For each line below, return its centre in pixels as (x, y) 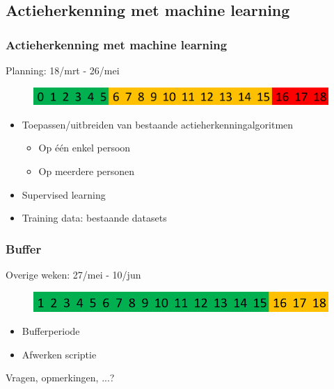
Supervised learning (64, 194)
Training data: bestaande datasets (94, 218)
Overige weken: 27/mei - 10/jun (73, 275)
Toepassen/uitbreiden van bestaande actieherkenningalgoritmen (158, 124)
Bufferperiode (51, 331)
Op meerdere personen (87, 171)
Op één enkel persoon (85, 148)
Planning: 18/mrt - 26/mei (63, 70)
